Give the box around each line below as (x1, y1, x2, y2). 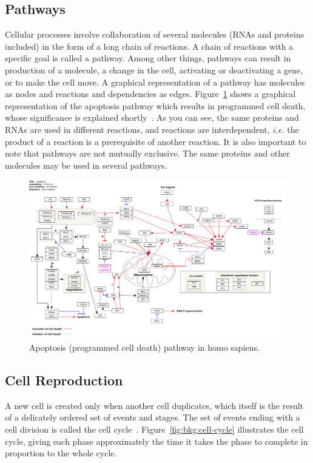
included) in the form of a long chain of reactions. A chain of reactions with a (5, 39, 294, 52)
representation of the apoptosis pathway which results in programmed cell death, (5, 99, 306, 112)
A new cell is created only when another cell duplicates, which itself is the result (5, 399, 304, 411)
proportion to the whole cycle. (5, 447, 117, 459)
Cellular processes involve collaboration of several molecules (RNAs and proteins (5, 28, 305, 41)
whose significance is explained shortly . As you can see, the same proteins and (5, 111, 299, 124)
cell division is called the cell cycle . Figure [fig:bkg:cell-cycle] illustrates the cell (5, 423, 304, 435)
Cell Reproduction (5, 371, 123, 389)
